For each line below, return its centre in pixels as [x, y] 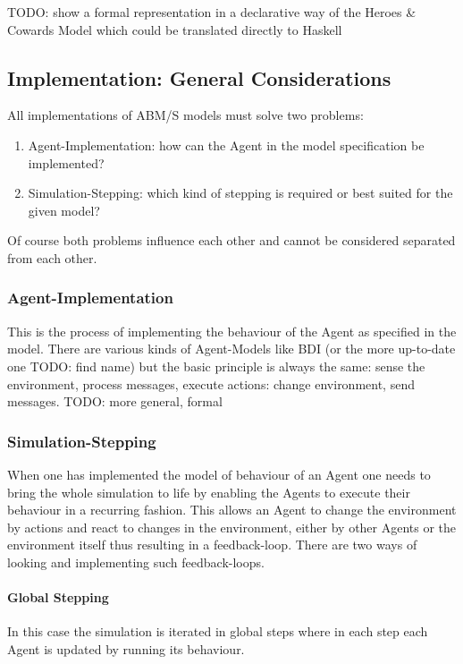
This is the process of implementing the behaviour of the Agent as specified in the [232, 331]
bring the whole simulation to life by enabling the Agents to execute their [209, 492]
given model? [64, 210]
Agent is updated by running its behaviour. [126, 648]
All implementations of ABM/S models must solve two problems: [185, 115]
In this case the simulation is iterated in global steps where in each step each [218, 631]
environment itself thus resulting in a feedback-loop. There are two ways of [212, 545]
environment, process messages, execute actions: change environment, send [211, 383]
